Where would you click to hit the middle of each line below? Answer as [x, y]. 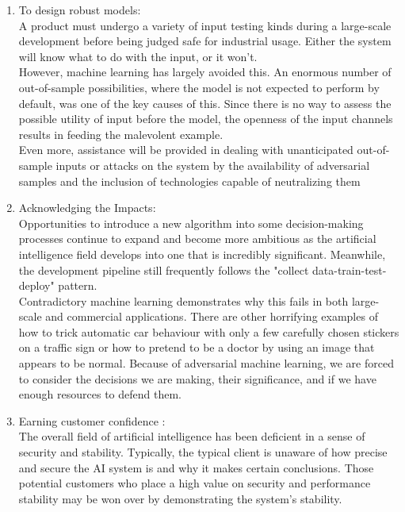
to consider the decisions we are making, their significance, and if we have [197, 378]
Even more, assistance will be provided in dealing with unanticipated [186, 150]
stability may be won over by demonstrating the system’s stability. [180, 498]
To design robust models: [80, 10]
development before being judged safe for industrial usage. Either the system [205, 41]
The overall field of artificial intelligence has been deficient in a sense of [192, 436]
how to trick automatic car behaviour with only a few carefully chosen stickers [209, 331]
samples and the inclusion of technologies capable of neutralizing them [189, 181]
